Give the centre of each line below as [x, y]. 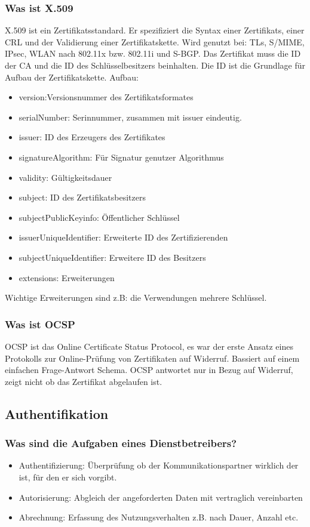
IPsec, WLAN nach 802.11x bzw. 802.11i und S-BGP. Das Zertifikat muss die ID [153, 53]
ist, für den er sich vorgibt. [68, 477]
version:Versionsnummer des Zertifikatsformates [106, 97]
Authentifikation [57, 413]
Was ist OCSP [40, 324]
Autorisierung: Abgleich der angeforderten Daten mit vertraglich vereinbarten [161, 497]
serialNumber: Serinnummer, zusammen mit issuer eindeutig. [130, 117]
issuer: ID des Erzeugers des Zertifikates [92, 137]
